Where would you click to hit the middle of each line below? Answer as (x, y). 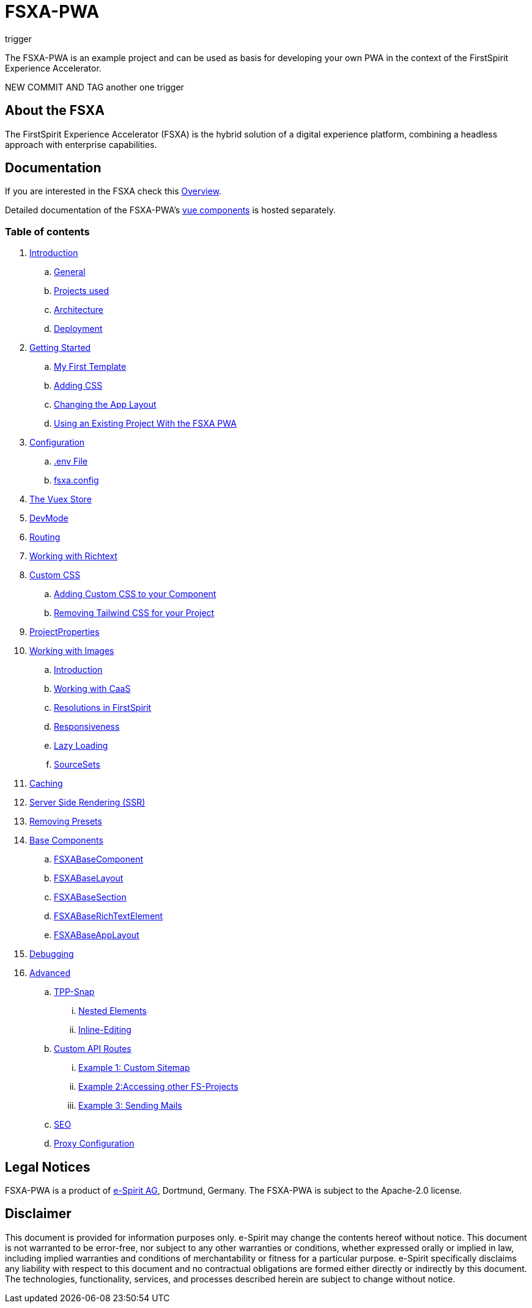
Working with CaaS (92, 689)
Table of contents (47, 231)
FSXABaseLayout (89, 878)
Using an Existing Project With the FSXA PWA (145, 424)
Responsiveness (87, 727)
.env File (71, 461)
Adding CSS (78, 386)
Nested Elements (113, 1011)
